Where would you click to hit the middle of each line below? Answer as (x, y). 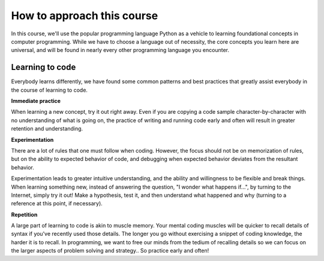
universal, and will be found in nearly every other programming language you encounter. (120, 50)
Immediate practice (36, 101)
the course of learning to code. (49, 90)
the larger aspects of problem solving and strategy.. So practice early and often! (110, 251)
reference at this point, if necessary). (57, 204)
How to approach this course (85, 16)
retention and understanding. (47, 129)
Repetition (24, 214)
